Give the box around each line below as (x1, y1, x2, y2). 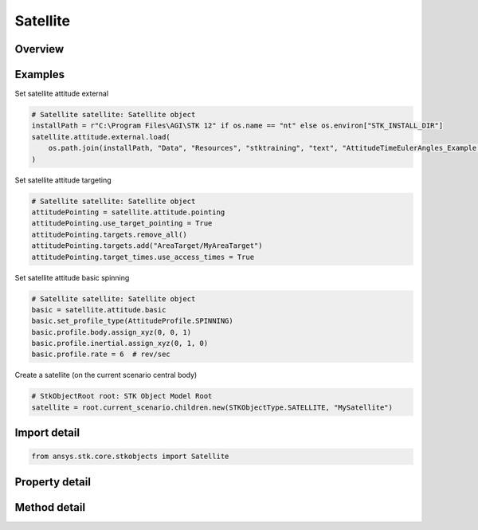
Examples (14, 68, 65, 81)
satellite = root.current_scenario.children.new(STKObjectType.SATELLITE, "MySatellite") (31, 402, 394, 412)
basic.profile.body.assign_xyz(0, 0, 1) (31, 328, 191, 336)
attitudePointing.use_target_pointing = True (31, 219, 213, 228)
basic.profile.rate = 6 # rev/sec (31, 350, 170, 359)
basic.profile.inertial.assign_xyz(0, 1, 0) (31, 339, 209, 348)
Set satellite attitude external (14, 88, 109, 99)
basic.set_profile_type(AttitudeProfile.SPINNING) (31, 316, 234, 326)
